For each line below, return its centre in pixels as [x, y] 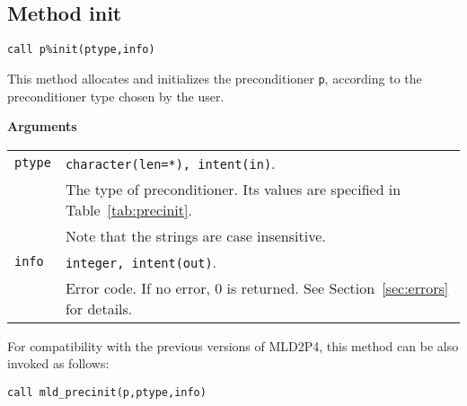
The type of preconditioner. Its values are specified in [233, 189]
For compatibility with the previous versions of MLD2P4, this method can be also [233, 345]
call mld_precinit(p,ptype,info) [107, 392]
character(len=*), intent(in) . [170, 163]
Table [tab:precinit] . [128, 209]
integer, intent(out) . [141, 261]
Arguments [42, 126]
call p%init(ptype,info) [81, 50]
